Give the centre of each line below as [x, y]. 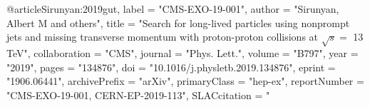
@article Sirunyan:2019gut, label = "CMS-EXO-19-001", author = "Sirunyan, [173, 9]
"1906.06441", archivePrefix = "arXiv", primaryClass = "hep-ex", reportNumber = [185, 81]
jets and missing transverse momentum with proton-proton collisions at [163, 37]
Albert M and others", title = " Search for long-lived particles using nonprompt [178, 22]
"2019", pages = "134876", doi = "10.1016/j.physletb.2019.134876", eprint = [171, 67]
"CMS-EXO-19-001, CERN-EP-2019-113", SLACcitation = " [138, 95]
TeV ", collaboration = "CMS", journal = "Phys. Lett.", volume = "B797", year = [183, 52]
